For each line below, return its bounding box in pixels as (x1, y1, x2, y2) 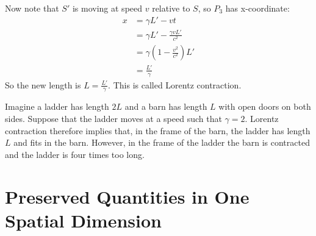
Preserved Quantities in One (5, 184, 250, 209)
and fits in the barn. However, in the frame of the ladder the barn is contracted (13, 136, 310, 149)
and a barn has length (124, 100, 207, 113)
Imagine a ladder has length (5, 100, 109, 113)
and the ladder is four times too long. (5, 148, 145, 160)
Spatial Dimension (5, 207, 162, 232)
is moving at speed (72, 2, 143, 14)
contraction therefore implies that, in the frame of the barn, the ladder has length (5, 124, 311, 137)
